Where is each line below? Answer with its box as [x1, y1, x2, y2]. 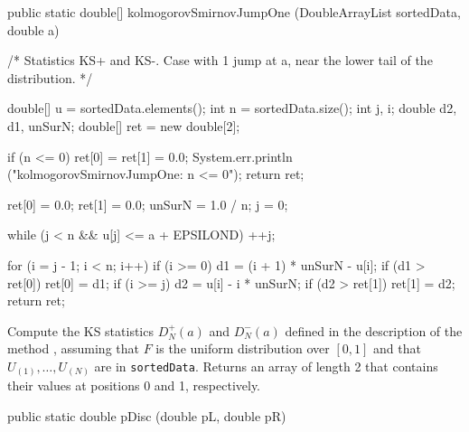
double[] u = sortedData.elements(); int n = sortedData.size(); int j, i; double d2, [7, 99, 457, 117]
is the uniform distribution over [155, 339, 330, 358]
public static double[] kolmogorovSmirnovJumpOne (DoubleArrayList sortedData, [7, 3, 461, 21]
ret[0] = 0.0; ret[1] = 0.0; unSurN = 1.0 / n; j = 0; [7, 194, 288, 213]
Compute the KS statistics [7, 321, 154, 340]
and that [372, 339, 421, 358]
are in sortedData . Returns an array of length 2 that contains [94, 356, 438, 375]
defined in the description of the [285, 321, 463, 340]
